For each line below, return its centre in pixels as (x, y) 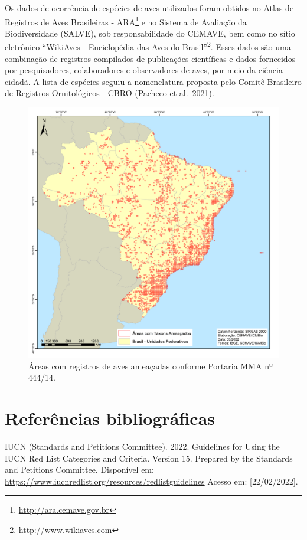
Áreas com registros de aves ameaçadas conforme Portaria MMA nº (151, 366)
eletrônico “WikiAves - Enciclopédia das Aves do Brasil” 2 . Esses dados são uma (148, 46)
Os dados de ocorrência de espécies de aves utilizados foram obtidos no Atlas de (149, 8)
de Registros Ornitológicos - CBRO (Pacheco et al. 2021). (110, 93)
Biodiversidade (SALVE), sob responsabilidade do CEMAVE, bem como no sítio (150, 33)
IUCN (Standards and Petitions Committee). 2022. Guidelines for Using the (142, 446)
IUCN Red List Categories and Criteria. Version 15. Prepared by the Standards (149, 458)
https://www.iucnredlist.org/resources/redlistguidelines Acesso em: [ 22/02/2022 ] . (151, 481)
